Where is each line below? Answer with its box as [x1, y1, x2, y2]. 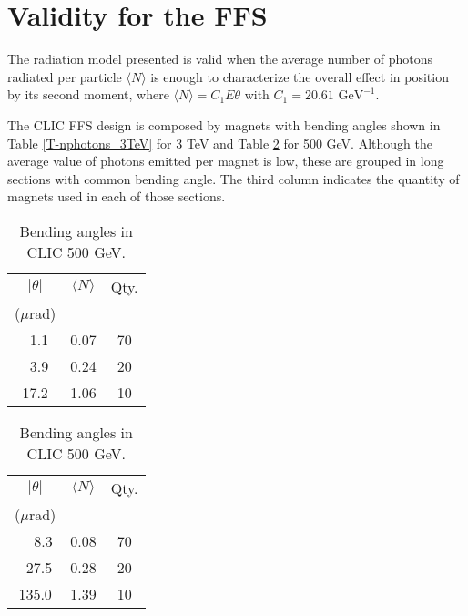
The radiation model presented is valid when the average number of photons [7, 49, 433, 68]
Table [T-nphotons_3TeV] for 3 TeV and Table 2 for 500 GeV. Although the [7, 133, 432, 152]
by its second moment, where [7, 85, 169, 104]
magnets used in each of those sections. [7, 187, 226, 206]
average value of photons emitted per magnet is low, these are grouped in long [7, 151, 444, 170]
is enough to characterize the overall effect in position [150, 67, 449, 86]
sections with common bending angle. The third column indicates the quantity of [7, 169, 460, 188]
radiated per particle [7, 67, 122, 86]
